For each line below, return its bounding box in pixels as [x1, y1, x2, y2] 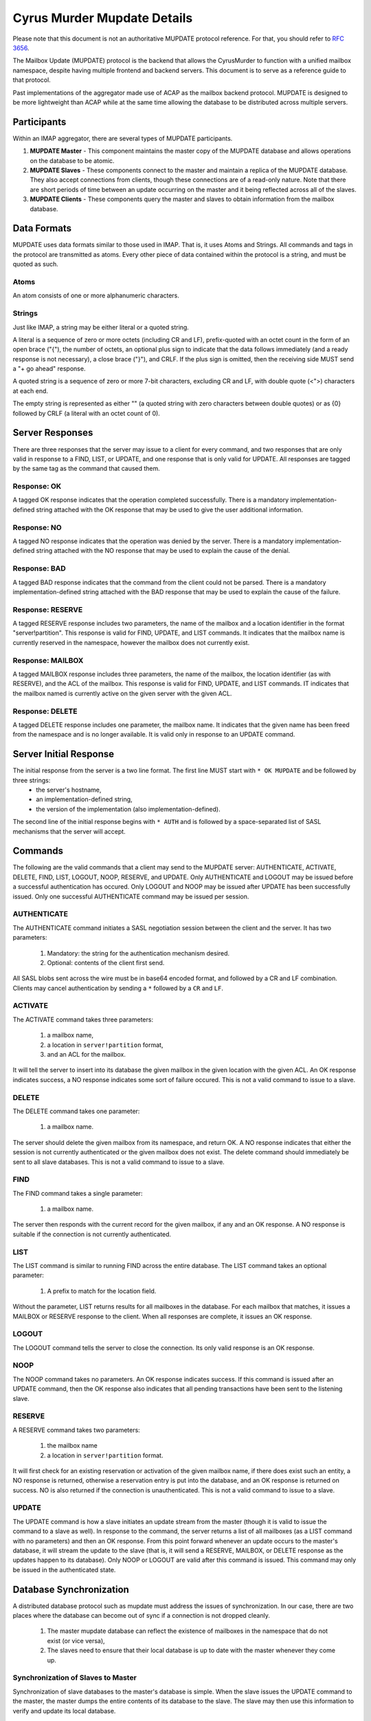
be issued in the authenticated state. [12, 1565, 116, 1574]
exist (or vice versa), [47, 1636, 106, 1645]
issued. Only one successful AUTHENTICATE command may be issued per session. [12, 892, 249, 900]
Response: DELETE [12, 706, 78, 716]
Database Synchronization [12, 1583, 130, 1595]
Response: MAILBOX [12, 655, 84, 665]
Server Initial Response [12, 748, 115, 760]
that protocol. [12, 76, 51, 84]
